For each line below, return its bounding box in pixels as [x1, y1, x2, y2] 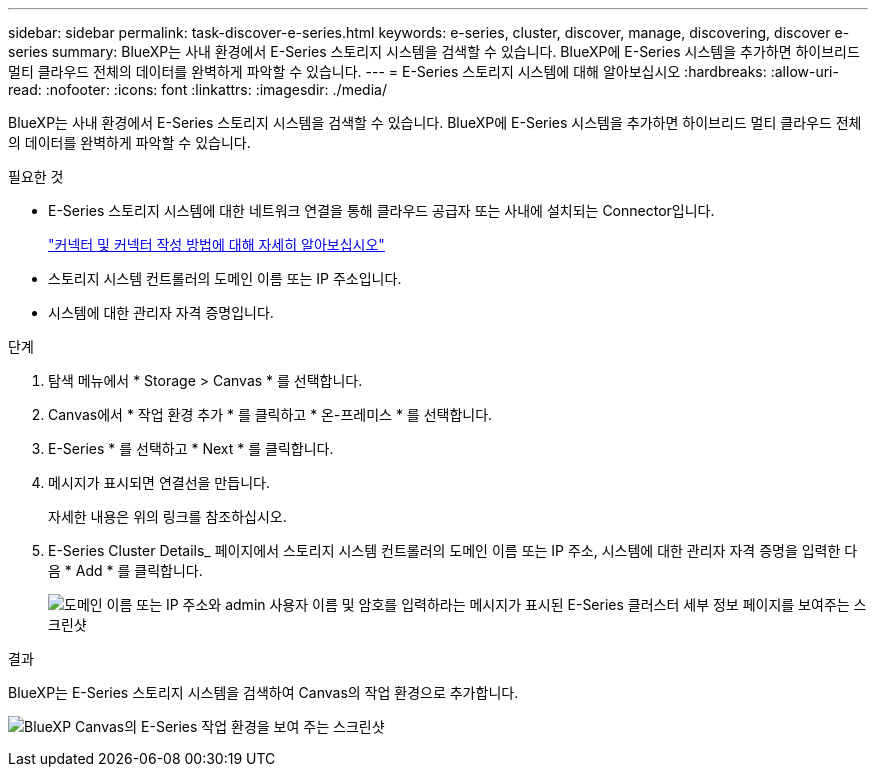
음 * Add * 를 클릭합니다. [48, 562, 203, 579]
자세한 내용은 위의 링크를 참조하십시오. [48, 508, 287, 525]
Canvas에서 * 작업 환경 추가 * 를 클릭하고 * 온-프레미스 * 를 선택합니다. [48, 406, 493, 423]
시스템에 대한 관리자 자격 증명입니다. [48, 304, 274, 321]
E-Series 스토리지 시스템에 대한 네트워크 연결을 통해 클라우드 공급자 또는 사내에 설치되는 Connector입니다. [48, 202, 715, 219]
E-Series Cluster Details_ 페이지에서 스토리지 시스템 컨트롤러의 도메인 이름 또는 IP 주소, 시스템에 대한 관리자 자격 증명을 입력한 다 [48, 542, 858, 559]
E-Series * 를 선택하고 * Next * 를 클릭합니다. [48, 440, 334, 457]
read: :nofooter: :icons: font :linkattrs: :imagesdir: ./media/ [8, 81, 387, 98]
